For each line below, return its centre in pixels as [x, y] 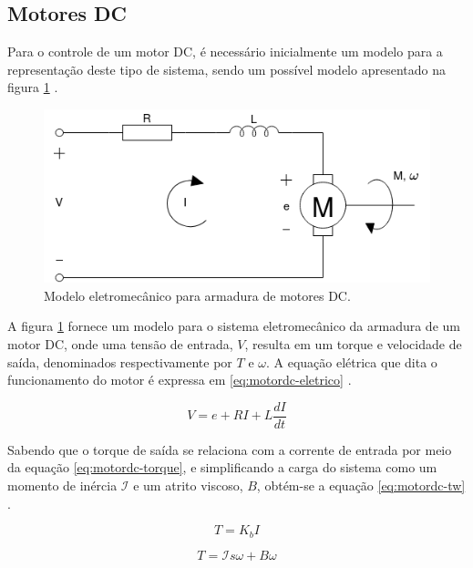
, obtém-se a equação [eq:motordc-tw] [361, 485]
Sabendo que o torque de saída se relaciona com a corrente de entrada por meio [230, 449]
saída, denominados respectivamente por [120, 361]
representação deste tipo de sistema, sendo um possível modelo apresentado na [226, 69]
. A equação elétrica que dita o [351, 361]
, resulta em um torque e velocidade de [353, 343]
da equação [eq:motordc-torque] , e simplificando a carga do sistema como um [222, 467]
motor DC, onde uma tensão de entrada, [120, 343]
